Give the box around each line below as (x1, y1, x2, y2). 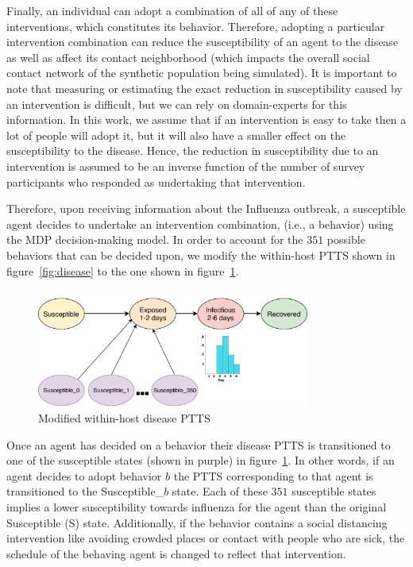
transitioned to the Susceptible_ (6, 483, 164, 499)
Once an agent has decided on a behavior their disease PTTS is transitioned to (6, 436, 391, 453)
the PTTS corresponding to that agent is (173, 467, 373, 484)
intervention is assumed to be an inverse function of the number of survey (6, 157, 365, 174)
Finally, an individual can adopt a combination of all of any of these (6, 2, 338, 18)
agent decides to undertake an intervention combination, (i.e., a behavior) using (6, 215, 394, 232)
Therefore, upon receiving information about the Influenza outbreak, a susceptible (6, 200, 406, 217)
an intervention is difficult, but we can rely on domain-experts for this (6, 95, 347, 112)
